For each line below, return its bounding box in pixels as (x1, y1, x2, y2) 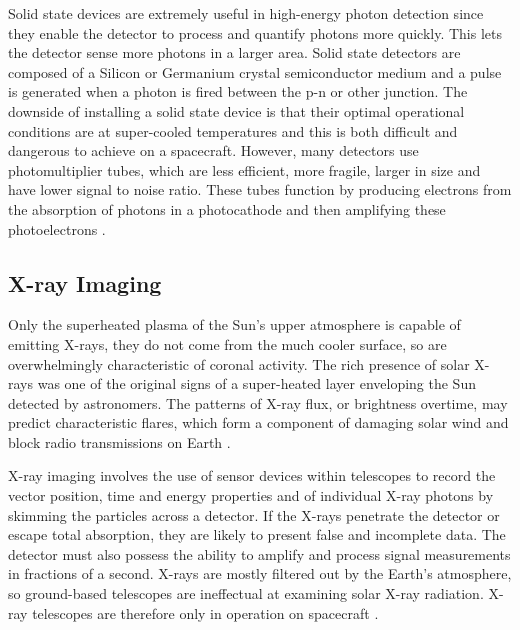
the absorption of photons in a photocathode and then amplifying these (8, 198, 446, 219)
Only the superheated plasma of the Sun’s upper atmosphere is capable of (8, 314, 461, 335)
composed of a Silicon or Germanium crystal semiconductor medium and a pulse (8, 61, 502, 82)
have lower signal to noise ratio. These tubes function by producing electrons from (8, 179, 512, 200)
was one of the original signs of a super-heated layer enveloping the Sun (37, 373, 476, 394)
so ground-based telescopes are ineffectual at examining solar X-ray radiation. (8, 583, 484, 604)
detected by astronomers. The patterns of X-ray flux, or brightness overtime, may (8, 392, 508, 413)
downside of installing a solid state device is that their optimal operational (8, 100, 465, 121)
